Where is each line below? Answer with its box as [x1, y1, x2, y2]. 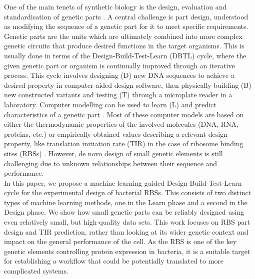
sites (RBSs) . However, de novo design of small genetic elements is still [4, 148, 223, 158]
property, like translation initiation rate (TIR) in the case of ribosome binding [4, 138, 243, 149]
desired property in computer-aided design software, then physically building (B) [4, 79, 251, 90]
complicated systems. [4, 266, 68, 276]
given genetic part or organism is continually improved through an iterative [4, 60, 235, 70]
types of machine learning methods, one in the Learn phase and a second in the [4, 197, 247, 207]
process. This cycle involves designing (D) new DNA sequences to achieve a [4, 70, 234, 80]
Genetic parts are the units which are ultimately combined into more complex [4, 30, 242, 41]
